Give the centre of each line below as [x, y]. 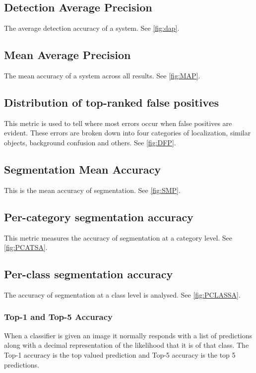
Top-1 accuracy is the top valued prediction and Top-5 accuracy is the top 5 [120, 354]
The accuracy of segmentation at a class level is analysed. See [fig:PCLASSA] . [122, 294]
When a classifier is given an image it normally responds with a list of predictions [128, 335]
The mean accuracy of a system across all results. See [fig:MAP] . [102, 75]
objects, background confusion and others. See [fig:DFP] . [90, 142]
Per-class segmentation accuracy [89, 274]
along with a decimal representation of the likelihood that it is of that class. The [127, 345]
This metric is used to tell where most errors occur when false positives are [118, 123]
